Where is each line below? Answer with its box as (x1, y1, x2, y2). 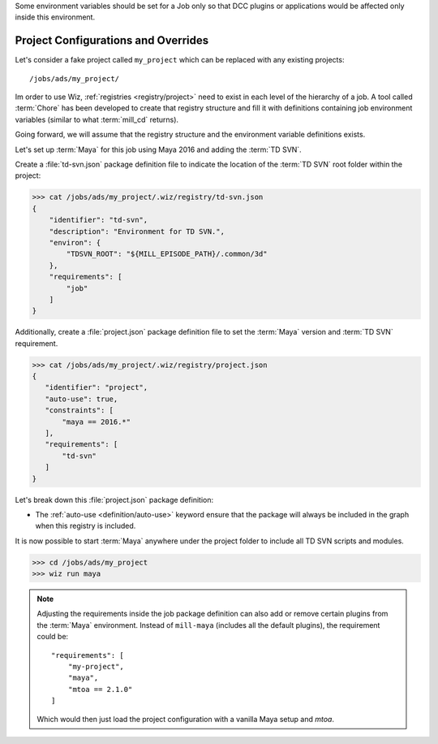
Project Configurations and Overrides (15, 33, 209, 48)
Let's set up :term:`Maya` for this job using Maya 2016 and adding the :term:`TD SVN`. (15, 145, 302, 154)
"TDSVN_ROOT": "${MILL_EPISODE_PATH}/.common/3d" (66, 249, 268, 259)
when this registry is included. (35, 521, 136, 531)
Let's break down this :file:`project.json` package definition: (15, 495, 214, 504)
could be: (36, 632, 69, 642)
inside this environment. (15, 12, 96, 22)
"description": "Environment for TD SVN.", (49, 227, 225, 236)
